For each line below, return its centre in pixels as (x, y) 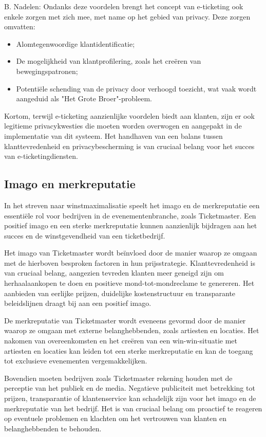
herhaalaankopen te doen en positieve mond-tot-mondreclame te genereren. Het (129, 283)
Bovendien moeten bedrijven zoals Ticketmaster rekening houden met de (118, 378)
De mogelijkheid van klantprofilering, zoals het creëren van (109, 61)
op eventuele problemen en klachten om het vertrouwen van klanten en (115, 418)
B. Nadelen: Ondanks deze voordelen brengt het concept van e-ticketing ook (124, 6)
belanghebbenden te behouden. (53, 428)
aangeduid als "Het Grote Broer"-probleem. (84, 98)
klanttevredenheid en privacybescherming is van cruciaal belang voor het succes (129, 146)
